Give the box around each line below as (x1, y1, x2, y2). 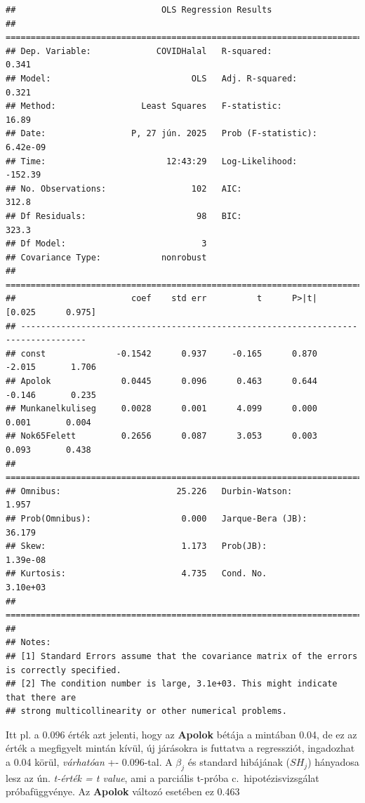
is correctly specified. (6, 665, 121, 675)
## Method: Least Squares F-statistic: (6, 101, 282, 112)
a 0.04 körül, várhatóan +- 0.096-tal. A (6, 755, 173, 769)
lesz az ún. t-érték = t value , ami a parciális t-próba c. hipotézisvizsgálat (6, 770, 319, 785)
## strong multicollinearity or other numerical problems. (6, 706, 287, 717)
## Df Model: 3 (6, 239, 207, 249)
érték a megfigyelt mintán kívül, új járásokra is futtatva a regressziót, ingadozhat (6, 741, 355, 755)
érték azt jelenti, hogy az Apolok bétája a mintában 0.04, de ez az (68, 726, 357, 741)
